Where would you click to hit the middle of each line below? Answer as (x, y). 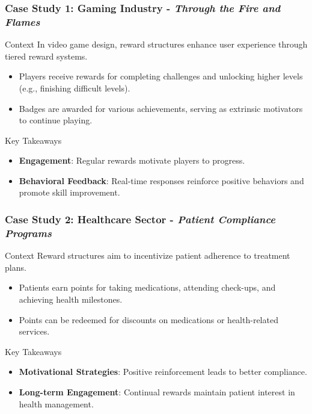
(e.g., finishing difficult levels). (75, 88)
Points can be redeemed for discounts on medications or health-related (148, 319)
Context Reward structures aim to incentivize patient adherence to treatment (148, 255)
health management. (56, 403)
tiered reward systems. (46, 56)
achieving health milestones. (71, 299)
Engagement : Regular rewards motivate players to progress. (132, 160)
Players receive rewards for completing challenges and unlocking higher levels (161, 76)
